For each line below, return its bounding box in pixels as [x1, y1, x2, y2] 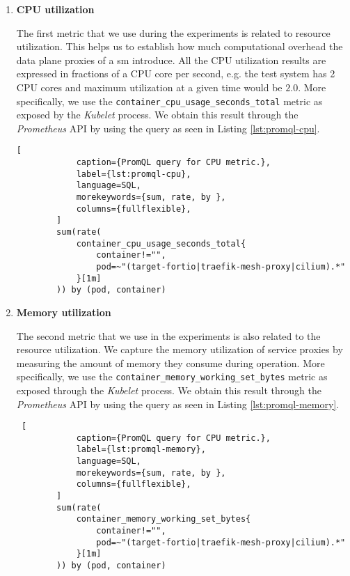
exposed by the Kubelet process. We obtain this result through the [16, 107, 299, 122]
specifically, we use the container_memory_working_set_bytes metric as [16, 369, 328, 384]
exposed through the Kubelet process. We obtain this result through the [16, 382, 321, 397]
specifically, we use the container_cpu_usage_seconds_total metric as [16, 93, 323, 108]
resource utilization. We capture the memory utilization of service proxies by [16, 342, 343, 357]
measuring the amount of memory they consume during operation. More [16, 355, 325, 370]
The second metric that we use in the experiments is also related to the [16, 328, 321, 343]
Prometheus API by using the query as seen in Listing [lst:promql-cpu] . [16, 120, 320, 135]
